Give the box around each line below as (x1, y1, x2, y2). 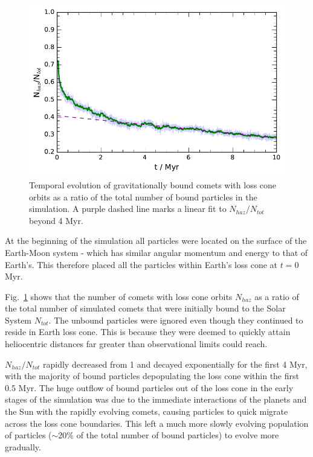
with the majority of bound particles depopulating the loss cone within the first (5, 369, 299, 382)
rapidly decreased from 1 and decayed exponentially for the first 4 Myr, (42, 357, 308, 370)
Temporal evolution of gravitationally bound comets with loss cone (29, 178, 277, 191)
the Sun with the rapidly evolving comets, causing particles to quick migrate (5, 405, 288, 418)
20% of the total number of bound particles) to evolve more (58, 429, 279, 441)
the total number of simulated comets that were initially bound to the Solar (5, 302, 286, 315)
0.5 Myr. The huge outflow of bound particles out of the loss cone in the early (5, 381, 294, 394)
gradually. (5, 440, 41, 453)
